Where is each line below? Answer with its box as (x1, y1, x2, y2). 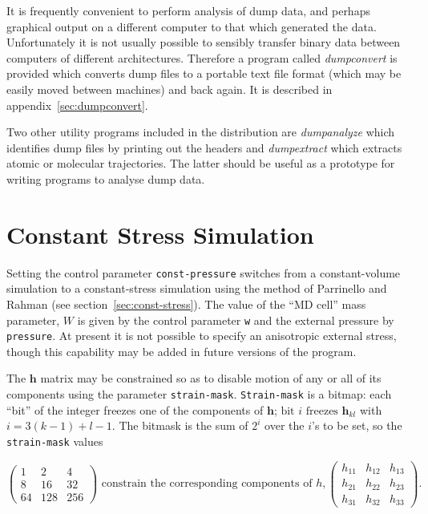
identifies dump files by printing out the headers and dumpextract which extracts (6, 139, 402, 156)
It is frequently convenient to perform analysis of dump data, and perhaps (6, 2, 370, 18)
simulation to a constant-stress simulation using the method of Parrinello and (6, 280, 387, 297)
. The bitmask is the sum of (111, 417, 248, 434)
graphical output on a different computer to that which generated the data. (6, 18, 377, 34)
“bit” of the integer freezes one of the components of (6, 401, 264, 418)
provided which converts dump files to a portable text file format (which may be (6, 65, 402, 82)
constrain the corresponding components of (101, 478, 313, 490)
